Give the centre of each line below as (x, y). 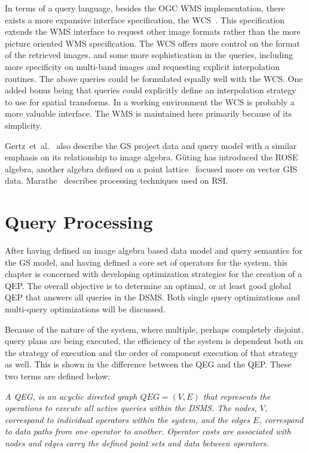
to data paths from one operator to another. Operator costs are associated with (148, 431)
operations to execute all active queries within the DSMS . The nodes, (131, 408)
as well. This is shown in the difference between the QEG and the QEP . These (148, 364)
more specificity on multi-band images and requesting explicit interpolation (143, 66)
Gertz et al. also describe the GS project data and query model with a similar (151, 145)
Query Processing (79, 222)
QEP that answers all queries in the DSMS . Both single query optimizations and (153, 297)
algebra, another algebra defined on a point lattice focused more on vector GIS (151, 168)
